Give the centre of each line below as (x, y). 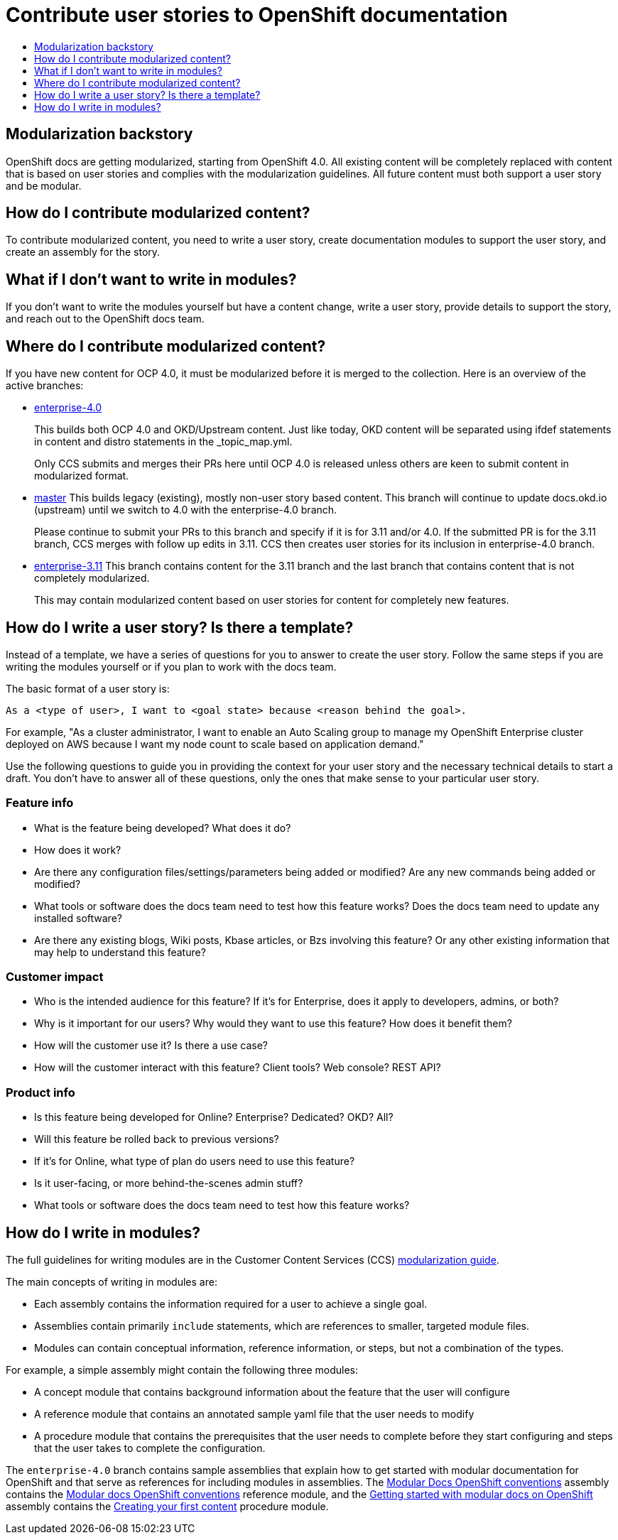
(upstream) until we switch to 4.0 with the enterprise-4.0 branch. (186, 510)
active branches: (45, 386)
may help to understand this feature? (120, 952)
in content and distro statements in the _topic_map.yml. (163, 442)
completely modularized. (92, 578)
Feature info (40, 803)
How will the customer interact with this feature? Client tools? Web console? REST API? (238, 1068)
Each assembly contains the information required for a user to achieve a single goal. (231, 1304)
